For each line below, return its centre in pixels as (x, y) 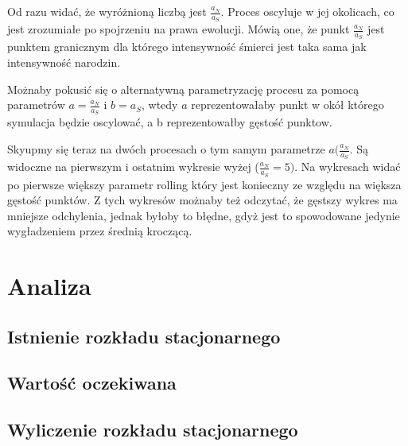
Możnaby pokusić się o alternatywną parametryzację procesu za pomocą (183, 89)
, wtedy (159, 105)
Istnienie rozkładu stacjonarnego (144, 336)
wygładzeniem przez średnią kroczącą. (100, 231)
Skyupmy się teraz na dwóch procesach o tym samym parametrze (166, 149)
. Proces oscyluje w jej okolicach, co (307, 11)
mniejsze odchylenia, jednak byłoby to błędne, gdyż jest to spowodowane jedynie (204, 215)
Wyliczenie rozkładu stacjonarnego (153, 430)
